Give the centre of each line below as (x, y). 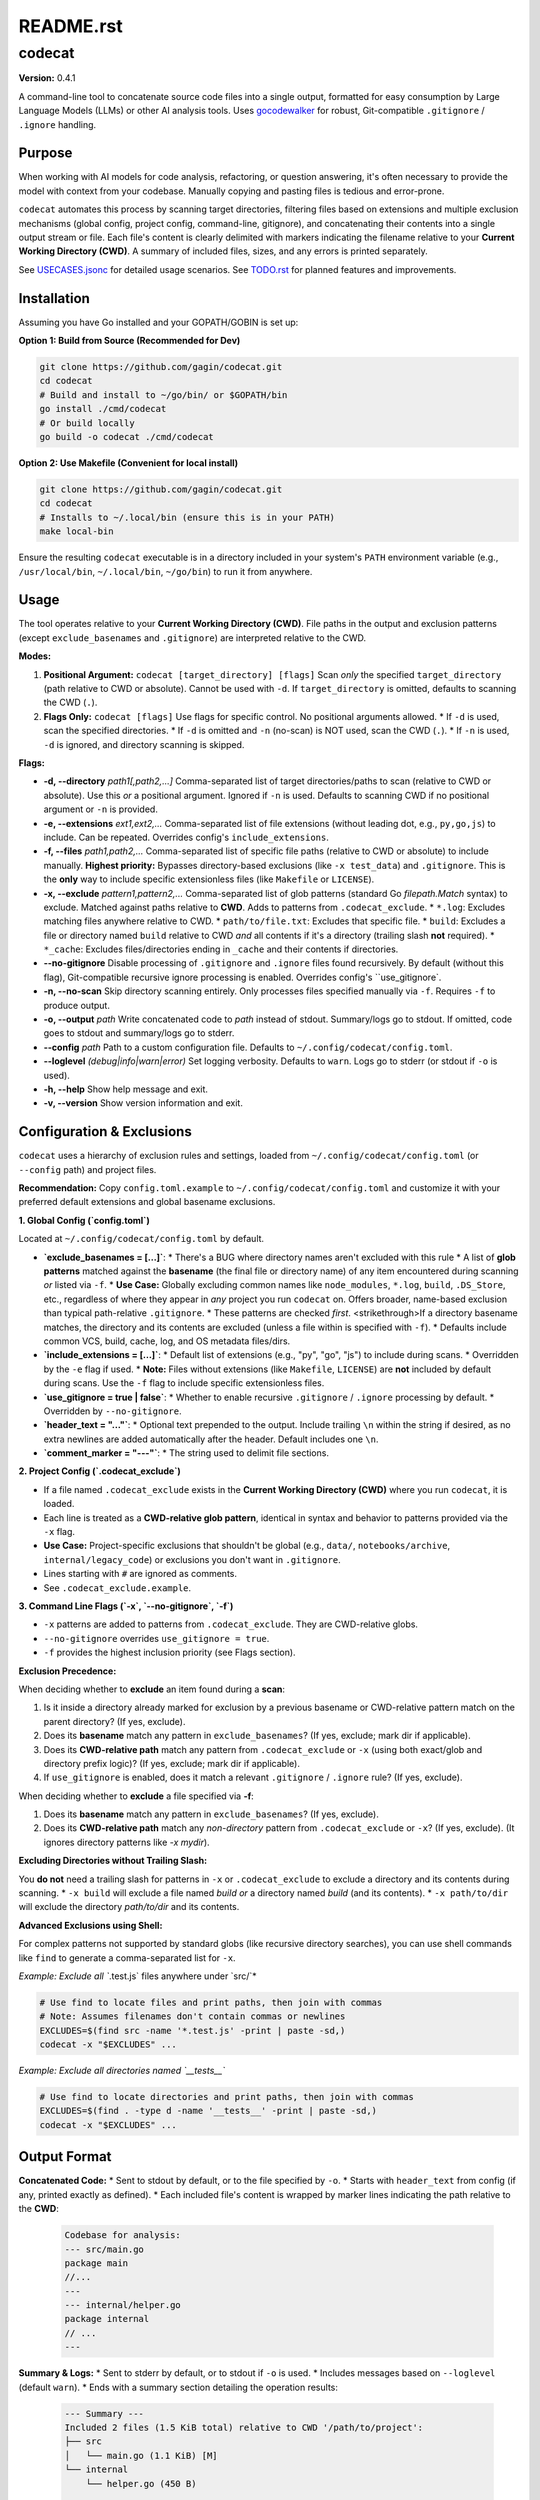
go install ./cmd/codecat (103, 409)
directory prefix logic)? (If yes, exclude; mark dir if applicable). (171, 1763)
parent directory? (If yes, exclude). (114, 1721)
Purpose (45, 153)
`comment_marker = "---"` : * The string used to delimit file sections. (186, 1453)
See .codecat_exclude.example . (117, 1587)
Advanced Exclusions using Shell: (90, 1925)
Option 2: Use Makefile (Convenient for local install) (128, 463)
